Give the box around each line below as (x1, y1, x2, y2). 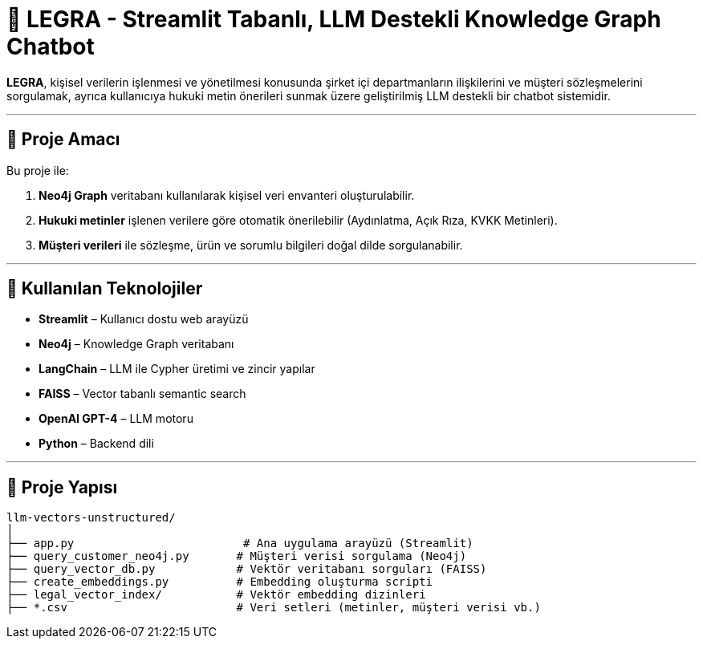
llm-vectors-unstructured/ (6, 511, 176, 525)
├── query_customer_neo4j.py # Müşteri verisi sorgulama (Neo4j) (6, 550, 467, 563)
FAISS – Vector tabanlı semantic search (39, 387, 246, 401)
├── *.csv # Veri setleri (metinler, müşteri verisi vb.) (6, 601, 541, 615)
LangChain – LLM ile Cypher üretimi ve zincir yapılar (39, 362, 315, 376)
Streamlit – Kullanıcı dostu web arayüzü (39, 312, 249, 327)
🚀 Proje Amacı (6, 129, 120, 150)
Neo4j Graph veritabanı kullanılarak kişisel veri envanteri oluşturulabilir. (39, 188, 415, 202)
